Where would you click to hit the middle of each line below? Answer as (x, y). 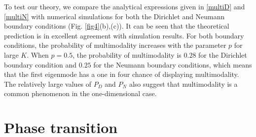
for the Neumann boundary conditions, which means (173, 64)
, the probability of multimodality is (127, 54)
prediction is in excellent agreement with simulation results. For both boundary (124, 35)
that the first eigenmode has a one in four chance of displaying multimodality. (122, 74)
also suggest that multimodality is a (183, 84)
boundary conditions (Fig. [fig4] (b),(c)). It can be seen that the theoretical (117, 26)
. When (38, 54)
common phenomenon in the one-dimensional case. (80, 93)
